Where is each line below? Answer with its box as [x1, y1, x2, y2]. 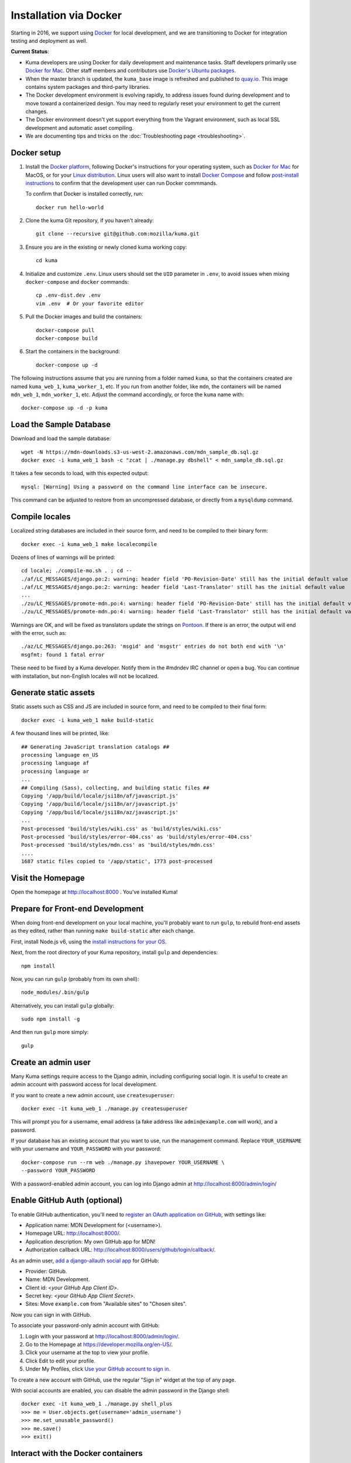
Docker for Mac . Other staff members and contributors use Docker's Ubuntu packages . [25, 67, 236, 74]
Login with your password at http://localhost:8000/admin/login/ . [25, 1333, 180, 1340]
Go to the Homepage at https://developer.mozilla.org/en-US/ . [25, 1341, 173, 1348]
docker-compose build [36, 335, 98, 342]
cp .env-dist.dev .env [36, 292, 101, 298]
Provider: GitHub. [25, 1268, 67, 1275]
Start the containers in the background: [25, 348, 120, 355]
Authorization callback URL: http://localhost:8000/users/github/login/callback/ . [25, 1246, 216, 1253]
